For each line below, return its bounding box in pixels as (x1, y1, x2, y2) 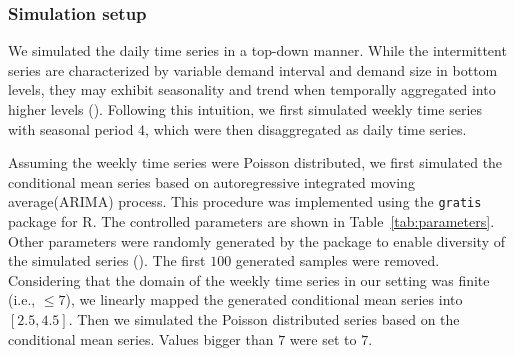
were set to (289, 328, 357, 349)
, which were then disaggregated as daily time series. (145, 118, 467, 139)
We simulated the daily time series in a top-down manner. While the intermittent (8, 40, 507, 61)
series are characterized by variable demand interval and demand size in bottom (8, 59, 498, 80)
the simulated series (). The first (8, 250, 206, 271)
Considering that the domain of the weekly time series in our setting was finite (8, 269, 490, 290)
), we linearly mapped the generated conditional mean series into (65, 289, 463, 310)
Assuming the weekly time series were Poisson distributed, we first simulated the (8, 152, 503, 173)
